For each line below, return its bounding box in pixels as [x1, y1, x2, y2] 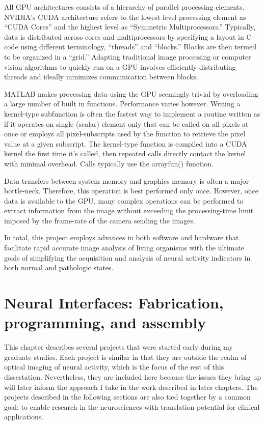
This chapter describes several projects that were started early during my [4, 342, 233, 352]
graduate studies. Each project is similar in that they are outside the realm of [4, 351, 247, 362]
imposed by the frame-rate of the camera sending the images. [4, 215, 195, 225]
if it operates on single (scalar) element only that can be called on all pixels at [4, 118, 249, 129]
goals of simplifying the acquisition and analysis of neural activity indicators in [4, 252, 251, 263]
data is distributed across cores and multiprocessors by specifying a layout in [4, 31, 244, 42]
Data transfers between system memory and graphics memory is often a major [4, 175, 249, 186]
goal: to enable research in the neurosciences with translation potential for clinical [4, 401, 260, 412]
